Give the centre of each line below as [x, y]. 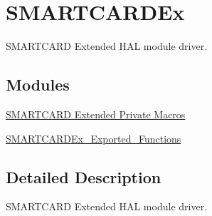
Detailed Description [84, 176]
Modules [38, 84]
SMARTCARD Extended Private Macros [96, 114]
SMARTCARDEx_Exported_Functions [94, 138]
